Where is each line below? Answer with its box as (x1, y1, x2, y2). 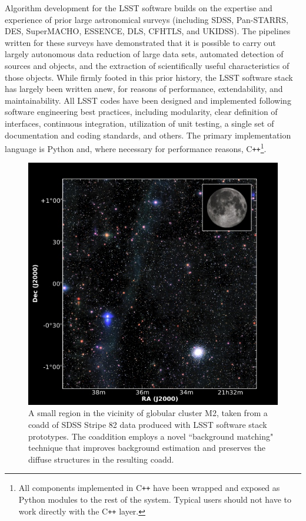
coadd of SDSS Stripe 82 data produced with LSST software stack (28, 418, 267, 430)
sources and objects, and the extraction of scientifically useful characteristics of (5, 59, 290, 71)
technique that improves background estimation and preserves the (28, 441, 265, 454)
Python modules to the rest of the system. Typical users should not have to (18, 493, 291, 505)
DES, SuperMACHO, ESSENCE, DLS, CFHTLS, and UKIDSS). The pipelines (5, 25, 291, 37)
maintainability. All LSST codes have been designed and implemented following (5, 94, 291, 106)
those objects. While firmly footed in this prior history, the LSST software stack (5, 71, 293, 83)
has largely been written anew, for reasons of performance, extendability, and (5, 83, 283, 95)
